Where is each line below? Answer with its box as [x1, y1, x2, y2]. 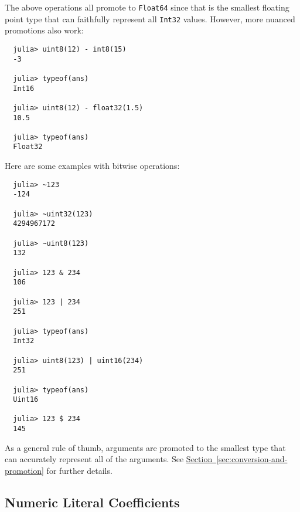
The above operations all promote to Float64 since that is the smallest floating [5, 1, 289, 13]
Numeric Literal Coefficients [5, 493, 180, 511]
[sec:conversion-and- [216, 453, 288, 465]
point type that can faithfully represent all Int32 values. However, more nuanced [5, 12, 295, 25]
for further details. [46, 464, 112, 476]
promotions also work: [5, 24, 84, 36]
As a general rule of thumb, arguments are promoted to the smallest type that [5, 441, 286, 453]
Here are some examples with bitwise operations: [5, 160, 180, 172]
